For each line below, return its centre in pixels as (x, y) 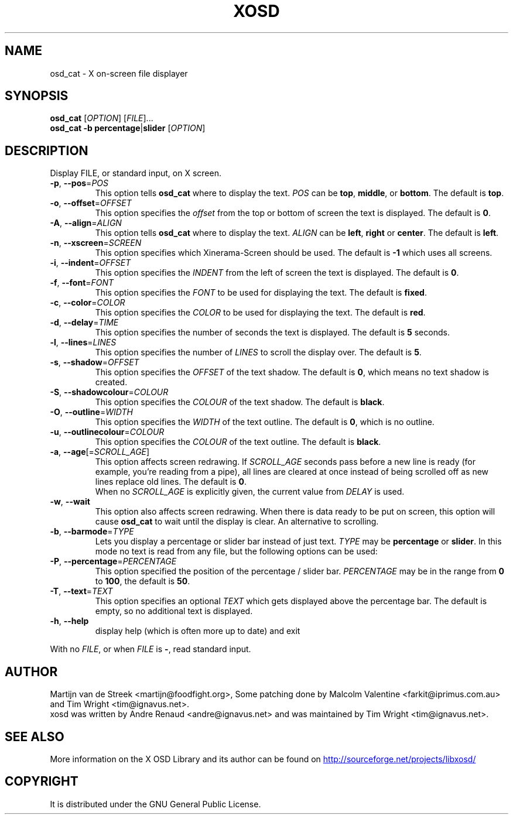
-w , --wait (70, 502)
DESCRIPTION (47, 150)
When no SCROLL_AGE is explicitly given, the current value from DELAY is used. (250, 492)
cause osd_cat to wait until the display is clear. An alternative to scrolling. (237, 522)
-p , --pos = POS (79, 183)
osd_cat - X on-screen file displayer (119, 73)
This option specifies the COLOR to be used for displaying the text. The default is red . (260, 313)
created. (111, 382)
